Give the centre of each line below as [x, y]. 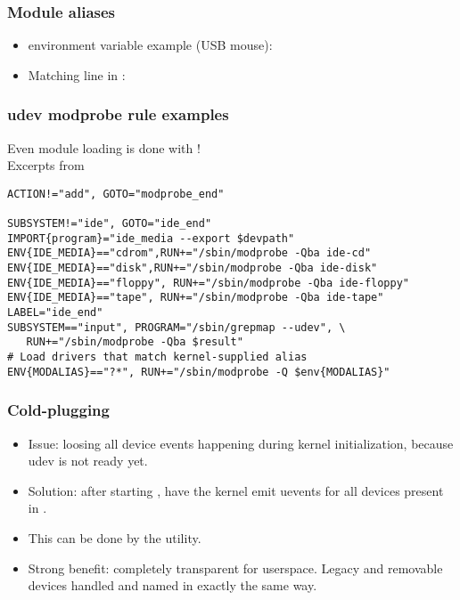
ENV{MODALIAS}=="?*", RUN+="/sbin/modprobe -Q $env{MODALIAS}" [199, 372]
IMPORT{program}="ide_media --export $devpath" [151, 238]
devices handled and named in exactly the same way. [172, 585]
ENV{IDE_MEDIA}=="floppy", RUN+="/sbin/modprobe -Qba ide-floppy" [209, 283]
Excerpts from [46, 165]
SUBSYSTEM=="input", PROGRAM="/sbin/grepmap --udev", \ [177, 327]
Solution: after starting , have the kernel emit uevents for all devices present [236, 490]
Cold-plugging [58, 410]
